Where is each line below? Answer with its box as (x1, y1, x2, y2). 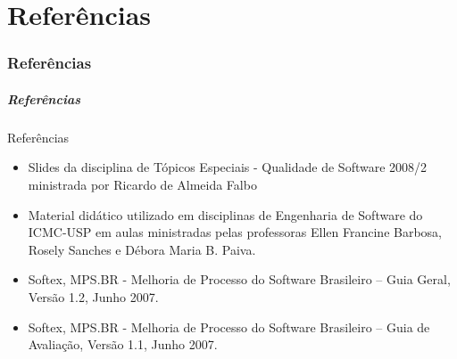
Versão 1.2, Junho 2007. (28, 287, 159, 306)
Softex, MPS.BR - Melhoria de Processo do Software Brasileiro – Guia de (28, 317, 430, 336)
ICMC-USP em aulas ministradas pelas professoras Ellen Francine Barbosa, (28, 223, 442, 241)
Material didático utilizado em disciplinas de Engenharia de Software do (28, 205, 423, 224)
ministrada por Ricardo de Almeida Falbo (28, 175, 257, 193)
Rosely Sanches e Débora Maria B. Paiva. (28, 240, 256, 258)
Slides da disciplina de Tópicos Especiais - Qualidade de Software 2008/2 (28, 158, 428, 176)
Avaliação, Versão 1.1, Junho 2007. (28, 335, 218, 354)
